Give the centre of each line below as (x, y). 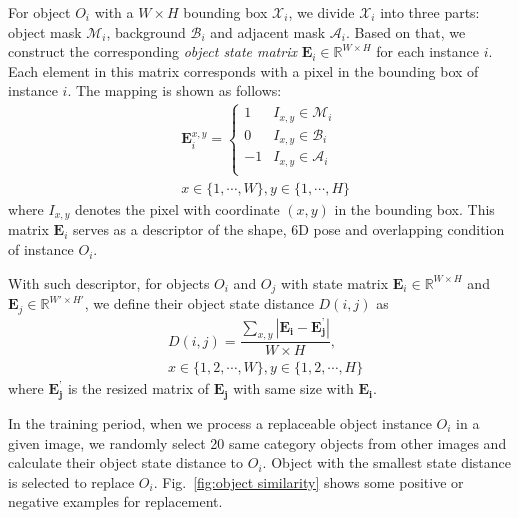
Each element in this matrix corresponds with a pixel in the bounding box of (243, 70)
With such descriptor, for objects (109, 282)
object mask (45, 31)
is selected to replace (71, 481)
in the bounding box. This (414, 209)
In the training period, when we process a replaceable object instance (220, 422)
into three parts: (430, 12)
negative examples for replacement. (115, 501)
